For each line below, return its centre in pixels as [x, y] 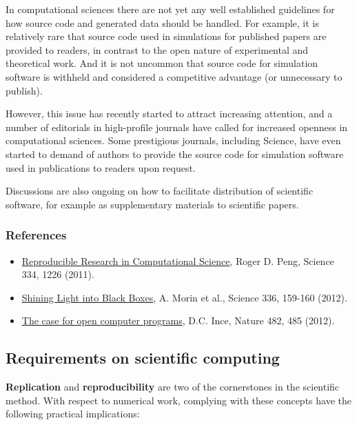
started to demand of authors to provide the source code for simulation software [175, 154]
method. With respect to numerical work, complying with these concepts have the [178, 400]
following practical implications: [73, 414]
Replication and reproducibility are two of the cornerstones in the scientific [173, 387]
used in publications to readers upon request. [101, 167]
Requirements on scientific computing [143, 358]
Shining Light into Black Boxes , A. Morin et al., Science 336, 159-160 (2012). [184, 297]
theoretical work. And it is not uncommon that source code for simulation [162, 63]
